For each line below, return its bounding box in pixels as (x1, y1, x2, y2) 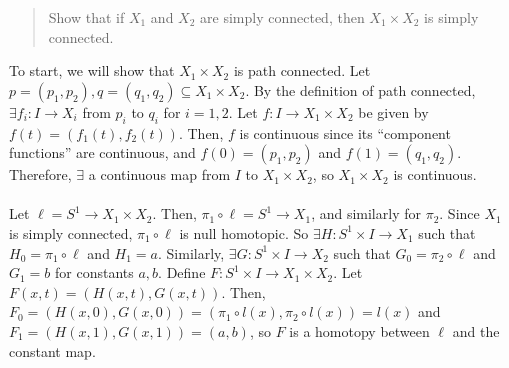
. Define (158, 262, 206, 283)
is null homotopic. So (179, 222, 309, 243)
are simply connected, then (200, 7, 365, 27)
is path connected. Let (233, 60, 371, 81)
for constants (55, 262, 134, 283)
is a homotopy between (289, 320, 430, 341)
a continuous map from (88, 164, 231, 185)
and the (452, 320, 500, 341)
